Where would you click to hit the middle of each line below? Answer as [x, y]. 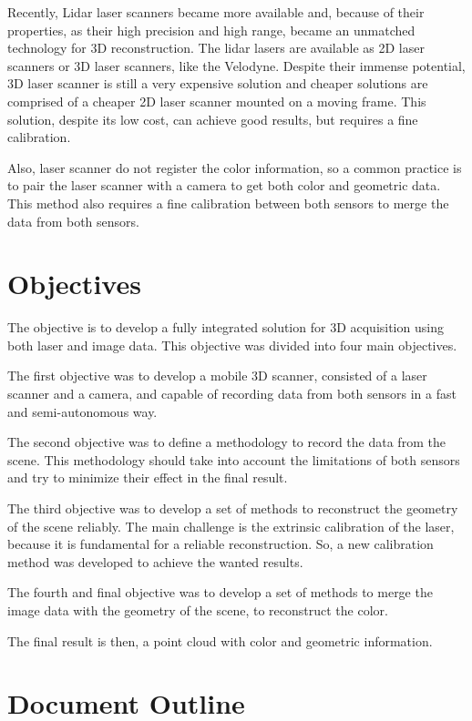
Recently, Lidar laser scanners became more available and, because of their [216, 12]
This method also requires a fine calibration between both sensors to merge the [228, 203]
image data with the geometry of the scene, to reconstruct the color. [198, 609]
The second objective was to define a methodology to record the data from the [226, 442]
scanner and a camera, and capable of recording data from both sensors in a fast [232, 394]
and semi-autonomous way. [82, 411]
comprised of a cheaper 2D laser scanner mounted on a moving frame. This [217, 101]
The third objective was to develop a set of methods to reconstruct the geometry [233, 508]
